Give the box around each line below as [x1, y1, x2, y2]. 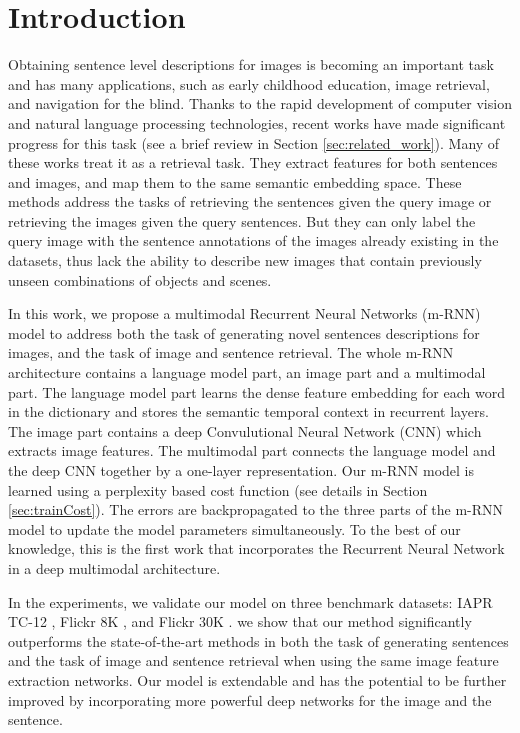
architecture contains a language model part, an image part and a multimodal [8, 362, 486, 383]
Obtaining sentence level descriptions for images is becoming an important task [8, 54, 494, 75]
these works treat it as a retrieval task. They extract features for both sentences [8, 152, 498, 173]
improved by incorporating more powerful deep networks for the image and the [8, 689, 492, 710]
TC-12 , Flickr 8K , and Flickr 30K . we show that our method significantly [8, 611, 472, 632]
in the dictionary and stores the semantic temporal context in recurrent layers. [8, 401, 489, 422]
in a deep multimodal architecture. [8, 557, 221, 578]
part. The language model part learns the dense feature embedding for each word [8, 381, 505, 402]
